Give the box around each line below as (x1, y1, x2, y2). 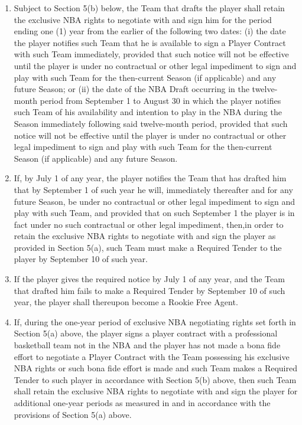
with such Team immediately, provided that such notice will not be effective (14, 48, 289, 60)
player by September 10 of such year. (14, 253, 148, 265)
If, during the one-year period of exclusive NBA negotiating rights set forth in (14, 315, 296, 328)
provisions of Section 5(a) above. (14, 408, 132, 420)
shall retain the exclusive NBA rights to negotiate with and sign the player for (14, 385, 298, 397)
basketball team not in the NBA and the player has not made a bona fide (14, 339, 281, 351)
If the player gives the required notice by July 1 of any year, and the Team (14, 273, 285, 285)
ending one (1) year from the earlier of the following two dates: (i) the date (14, 25, 286, 37)
